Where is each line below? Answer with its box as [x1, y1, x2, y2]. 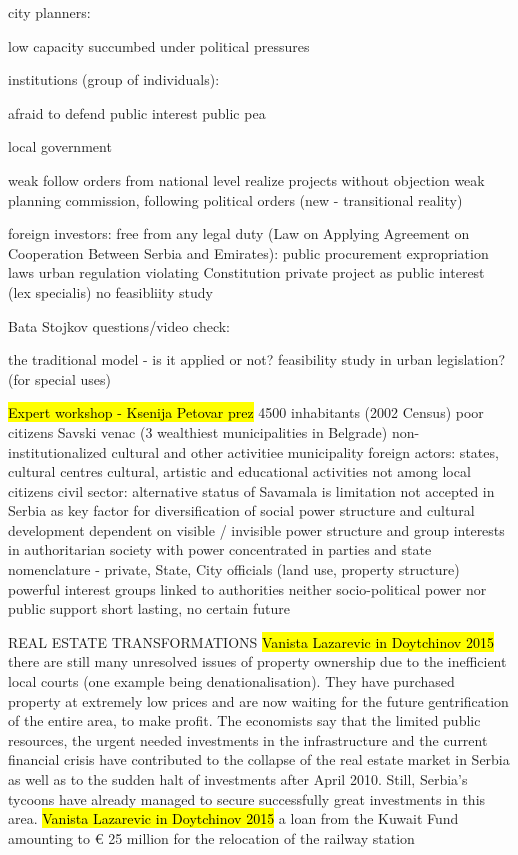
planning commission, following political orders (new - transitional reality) [8, 189, 463, 210]
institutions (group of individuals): [8, 69, 220, 90]
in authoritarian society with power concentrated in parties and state [8, 539, 432, 560]
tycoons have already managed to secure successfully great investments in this [8, 788, 486, 809]
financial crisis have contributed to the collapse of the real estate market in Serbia [8, 749, 510, 770]
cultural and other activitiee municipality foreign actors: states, [111, 441, 499, 462]
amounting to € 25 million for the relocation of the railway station [8, 827, 415, 848]
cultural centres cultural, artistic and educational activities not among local [8, 461, 471, 482]
